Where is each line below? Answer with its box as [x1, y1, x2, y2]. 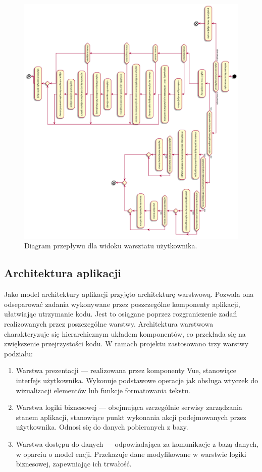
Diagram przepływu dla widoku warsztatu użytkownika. [24, 240, 197, 251]
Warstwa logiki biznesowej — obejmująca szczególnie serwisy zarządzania [16, 402, 242, 412]
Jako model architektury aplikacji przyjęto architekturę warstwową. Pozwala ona [4, 289, 254, 299]
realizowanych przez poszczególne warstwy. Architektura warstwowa [4, 319, 214, 329]
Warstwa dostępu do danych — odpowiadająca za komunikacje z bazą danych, [16, 438, 258, 449]
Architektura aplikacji [4, 265, 121, 281]
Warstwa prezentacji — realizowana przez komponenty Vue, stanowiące [16, 365, 237, 376]
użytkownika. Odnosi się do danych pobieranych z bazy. [16, 422, 188, 432]
